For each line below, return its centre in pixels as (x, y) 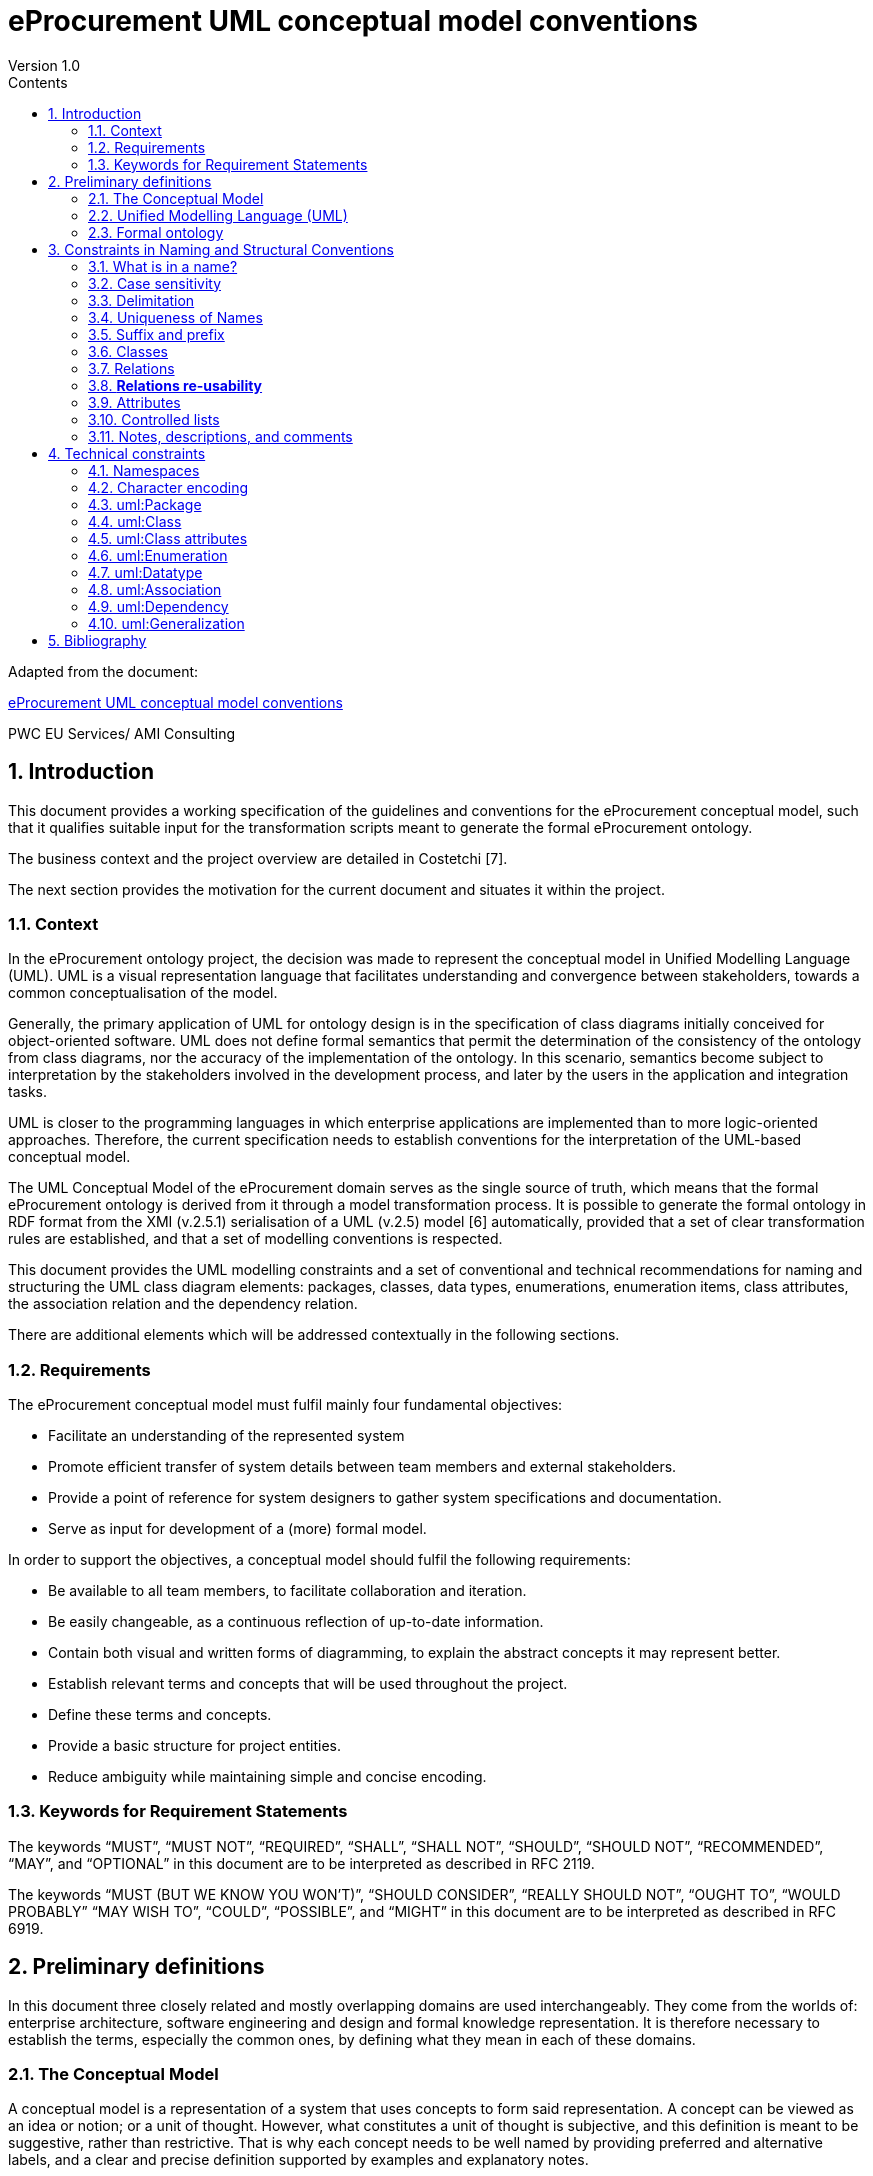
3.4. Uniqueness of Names (175, 317)
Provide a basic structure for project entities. (195, 1746)
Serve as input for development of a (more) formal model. (237, 1529)
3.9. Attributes (134, 402)
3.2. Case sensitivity (155, 283)
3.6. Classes (128, 351)
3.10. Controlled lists (154, 419)
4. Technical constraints (127, 453)
